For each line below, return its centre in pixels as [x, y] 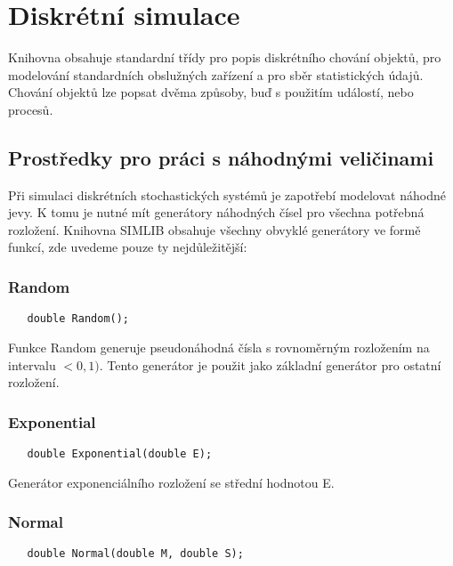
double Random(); [78, 319]
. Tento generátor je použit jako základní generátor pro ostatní [270, 364]
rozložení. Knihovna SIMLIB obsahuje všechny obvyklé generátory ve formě [214, 229]
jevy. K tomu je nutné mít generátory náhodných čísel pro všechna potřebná [216, 212]
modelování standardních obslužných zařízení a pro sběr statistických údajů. [216, 74]
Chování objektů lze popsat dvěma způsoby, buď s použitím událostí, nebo [211, 92]
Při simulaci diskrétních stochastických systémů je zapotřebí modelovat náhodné [227, 194]
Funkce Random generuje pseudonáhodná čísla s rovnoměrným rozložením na [219, 347]
